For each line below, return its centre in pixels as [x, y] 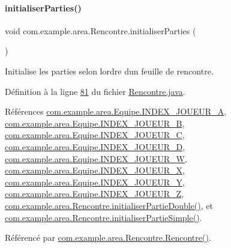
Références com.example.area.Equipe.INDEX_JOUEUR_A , [116, 111]
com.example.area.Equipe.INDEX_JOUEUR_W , [96, 158]
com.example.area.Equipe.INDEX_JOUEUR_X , [95, 170]
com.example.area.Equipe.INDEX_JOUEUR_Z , [94, 194]
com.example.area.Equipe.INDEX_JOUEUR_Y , [95, 182]
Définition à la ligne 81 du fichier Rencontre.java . [95, 91]
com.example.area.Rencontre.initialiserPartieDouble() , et [109, 205]
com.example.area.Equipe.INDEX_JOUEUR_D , [95, 146]
